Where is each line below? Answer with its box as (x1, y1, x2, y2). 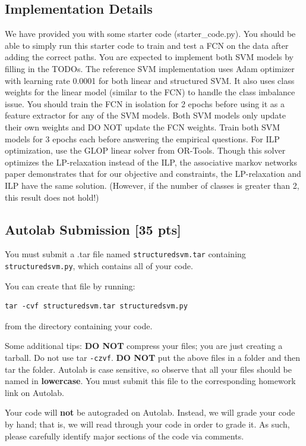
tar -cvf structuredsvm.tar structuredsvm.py (5, 302, 188, 311)
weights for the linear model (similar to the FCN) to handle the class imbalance (5, 86, 295, 98)
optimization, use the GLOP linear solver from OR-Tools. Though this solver (5, 144, 286, 157)
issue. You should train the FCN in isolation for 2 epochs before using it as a (5, 97, 285, 110)
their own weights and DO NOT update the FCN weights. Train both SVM (5, 120, 280, 133)
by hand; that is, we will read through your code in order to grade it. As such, (5, 418, 290, 431)
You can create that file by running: (5, 279, 135, 292)
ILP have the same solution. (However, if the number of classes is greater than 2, (5, 179, 299, 191)
